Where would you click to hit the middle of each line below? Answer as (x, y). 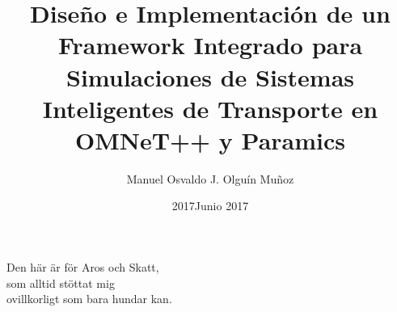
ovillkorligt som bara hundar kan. (89, 299)
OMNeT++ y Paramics (210, 139)
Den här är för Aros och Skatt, (83, 267)
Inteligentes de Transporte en (210, 108)
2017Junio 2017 (210, 206)
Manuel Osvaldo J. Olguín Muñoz (210, 178)
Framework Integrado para (210, 45)
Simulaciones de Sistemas (210, 76)
